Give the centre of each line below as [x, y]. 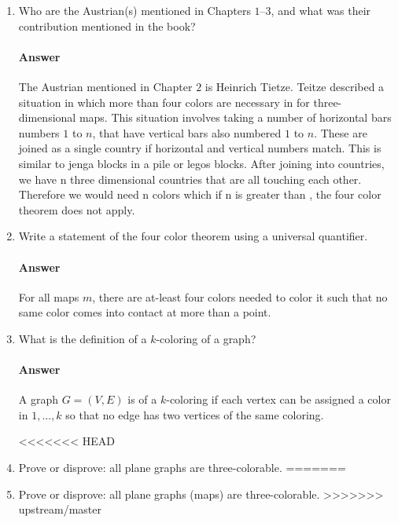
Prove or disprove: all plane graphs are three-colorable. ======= [182, 468]
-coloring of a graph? [206, 338]
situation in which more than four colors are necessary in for [164, 102]
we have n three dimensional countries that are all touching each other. [190, 179]
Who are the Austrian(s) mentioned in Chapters [135, 10]
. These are [341, 132]
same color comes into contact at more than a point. [145, 312]
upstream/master [60, 509]
